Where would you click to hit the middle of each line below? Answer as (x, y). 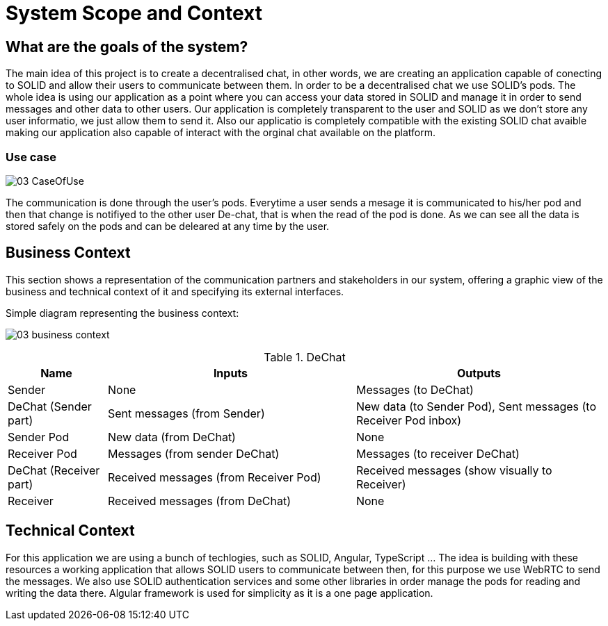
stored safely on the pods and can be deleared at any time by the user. (168, 226)
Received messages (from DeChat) (199, 501)
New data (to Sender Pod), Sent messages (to (476, 406)
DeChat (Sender (50, 406)
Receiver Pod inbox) (409, 420)
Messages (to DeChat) (415, 389)
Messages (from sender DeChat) (193, 453)
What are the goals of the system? (127, 47)
